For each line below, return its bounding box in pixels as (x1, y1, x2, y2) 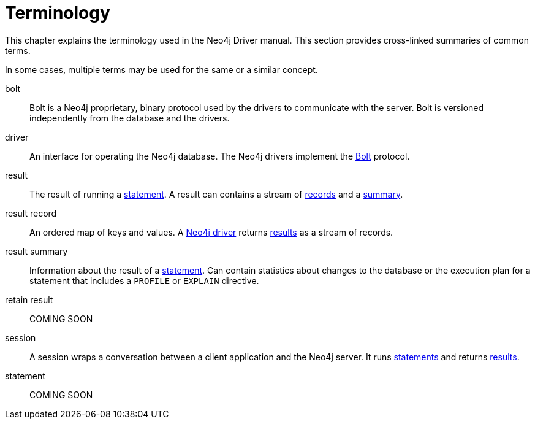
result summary (5, 245, 68, 256)
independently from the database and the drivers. (29, 112, 230, 123)
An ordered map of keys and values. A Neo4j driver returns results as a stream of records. (29, 226, 393, 237)
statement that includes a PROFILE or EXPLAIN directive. (29, 275, 259, 286)
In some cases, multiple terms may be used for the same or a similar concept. (5, 64, 318, 75)
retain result (5, 294, 53, 305)
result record (5, 207, 57, 218)
